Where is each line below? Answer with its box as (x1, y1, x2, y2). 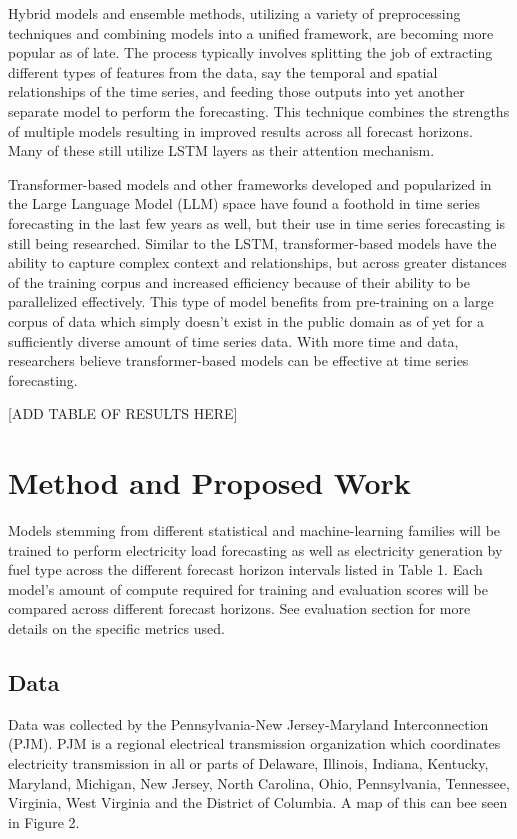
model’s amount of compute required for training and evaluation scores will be (8, 578, 488, 599)
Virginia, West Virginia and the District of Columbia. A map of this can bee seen (8, 792, 508, 813)
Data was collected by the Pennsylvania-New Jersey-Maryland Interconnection (8, 713, 489, 734)
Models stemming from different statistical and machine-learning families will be (8, 520, 501, 540)
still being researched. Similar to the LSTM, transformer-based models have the (8, 232, 497, 253)
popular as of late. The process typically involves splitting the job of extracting (8, 42, 493, 63)
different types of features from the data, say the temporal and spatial (8, 61, 438, 82)
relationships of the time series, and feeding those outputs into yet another (8, 81, 465, 102)
